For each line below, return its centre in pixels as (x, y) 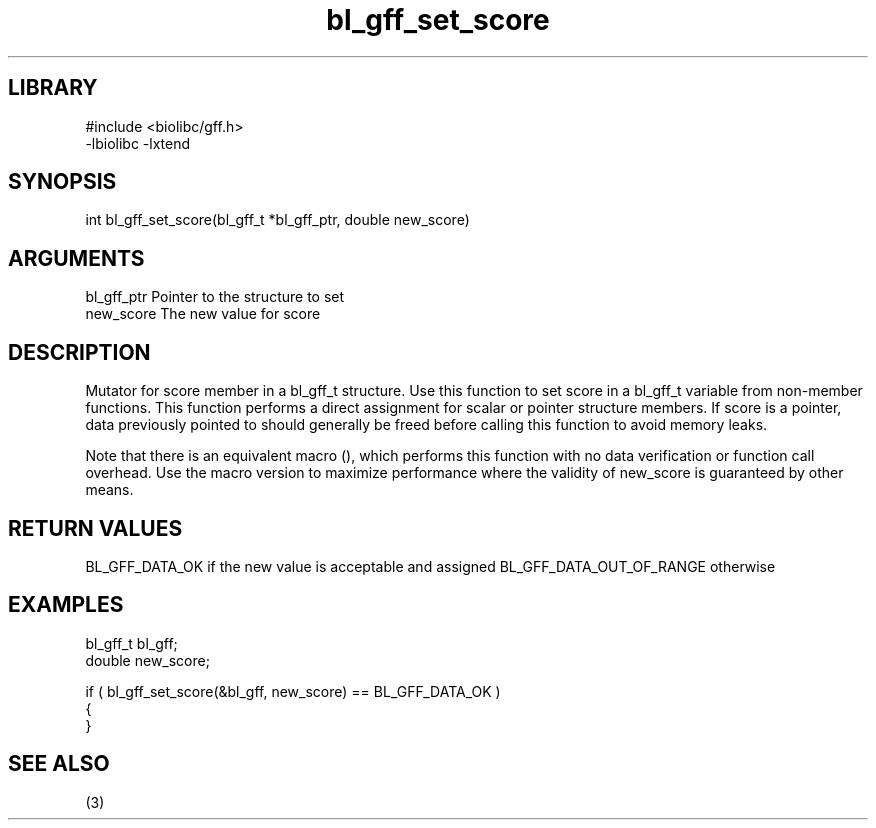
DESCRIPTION (79, 352)
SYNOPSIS (62, 182)
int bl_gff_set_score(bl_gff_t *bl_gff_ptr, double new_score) (277, 220)
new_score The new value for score (203, 314)
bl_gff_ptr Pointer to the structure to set (215, 297)
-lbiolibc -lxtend (138, 143)
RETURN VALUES (95, 528)
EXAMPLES (66, 605)
